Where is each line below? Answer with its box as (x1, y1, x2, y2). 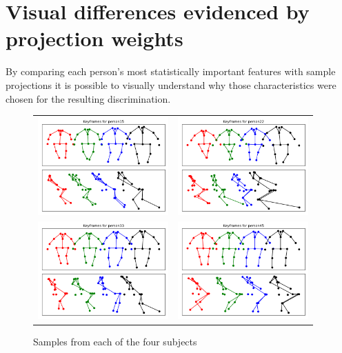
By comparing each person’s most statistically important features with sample (6, 64, 336, 79)
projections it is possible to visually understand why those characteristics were (6, 77, 336, 92)
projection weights (6, 24, 183, 52)
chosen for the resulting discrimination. (6, 91, 171, 105)
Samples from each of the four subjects (33, 334, 197, 349)
